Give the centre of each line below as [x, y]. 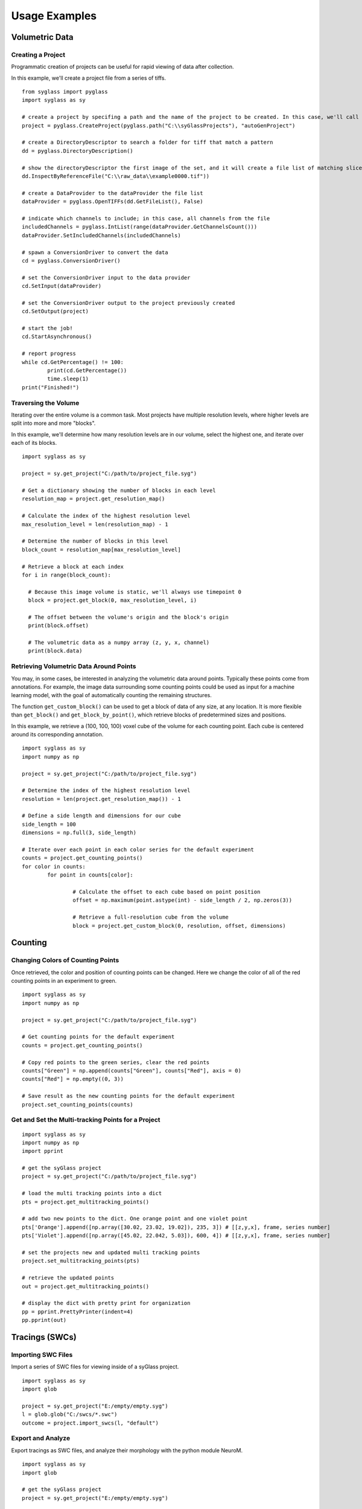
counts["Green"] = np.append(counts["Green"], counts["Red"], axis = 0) [132, 1070]
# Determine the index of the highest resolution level [106, 790]
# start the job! [47, 328]
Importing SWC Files [42, 1354]
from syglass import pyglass [65, 92]
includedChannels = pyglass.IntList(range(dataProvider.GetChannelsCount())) [140, 227]
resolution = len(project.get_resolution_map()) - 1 [101, 799]
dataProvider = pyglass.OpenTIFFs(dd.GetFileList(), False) [113, 202]
